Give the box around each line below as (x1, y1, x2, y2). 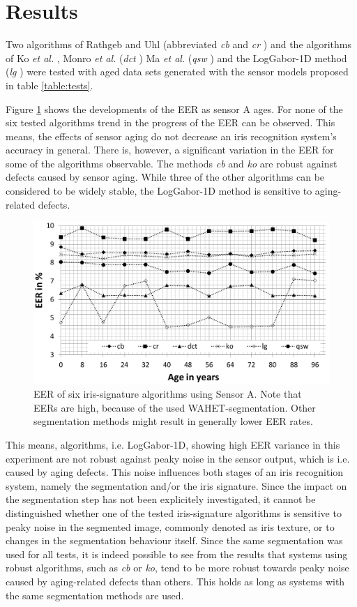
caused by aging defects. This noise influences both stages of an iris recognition (6, 465, 344, 479)
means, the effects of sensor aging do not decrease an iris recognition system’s (6, 128, 337, 143)
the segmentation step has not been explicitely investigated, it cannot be (6, 492, 316, 507)
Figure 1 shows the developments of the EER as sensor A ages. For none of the (6, 101, 343, 116)
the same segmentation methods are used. (6, 587, 184, 602)
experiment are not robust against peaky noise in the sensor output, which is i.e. (6, 451, 350, 465)
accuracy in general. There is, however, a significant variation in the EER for (6, 142, 334, 157)
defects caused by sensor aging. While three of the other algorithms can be (6, 170, 325, 184)
